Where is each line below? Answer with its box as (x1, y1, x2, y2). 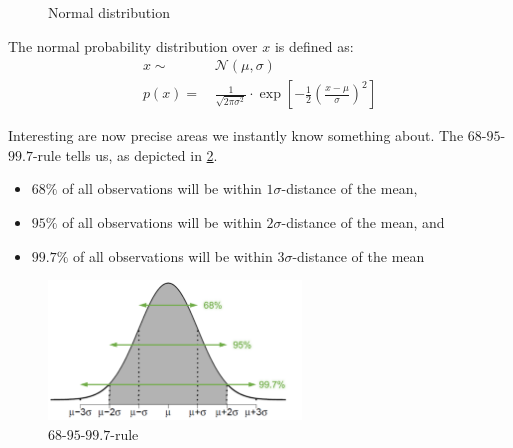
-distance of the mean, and (281, 212, 445, 233)
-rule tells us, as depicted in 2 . (32, 144, 218, 165)
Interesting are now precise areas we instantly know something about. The (8, 125, 464, 146)
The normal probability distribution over (8, 35, 258, 56)
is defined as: (274, 35, 354, 56)
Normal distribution (48, 2, 170, 22)
